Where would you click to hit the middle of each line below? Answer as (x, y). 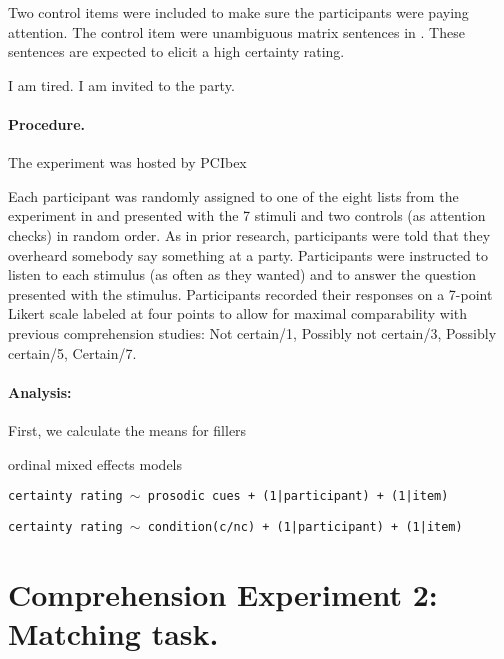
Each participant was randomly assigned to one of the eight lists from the (233, 195)
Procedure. (47, 123)
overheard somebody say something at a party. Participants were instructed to (248, 254)
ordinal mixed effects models (95, 463)
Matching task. (113, 632)
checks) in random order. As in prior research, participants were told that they (249, 234)
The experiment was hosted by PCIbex (127, 162)
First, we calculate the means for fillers (127, 429)
